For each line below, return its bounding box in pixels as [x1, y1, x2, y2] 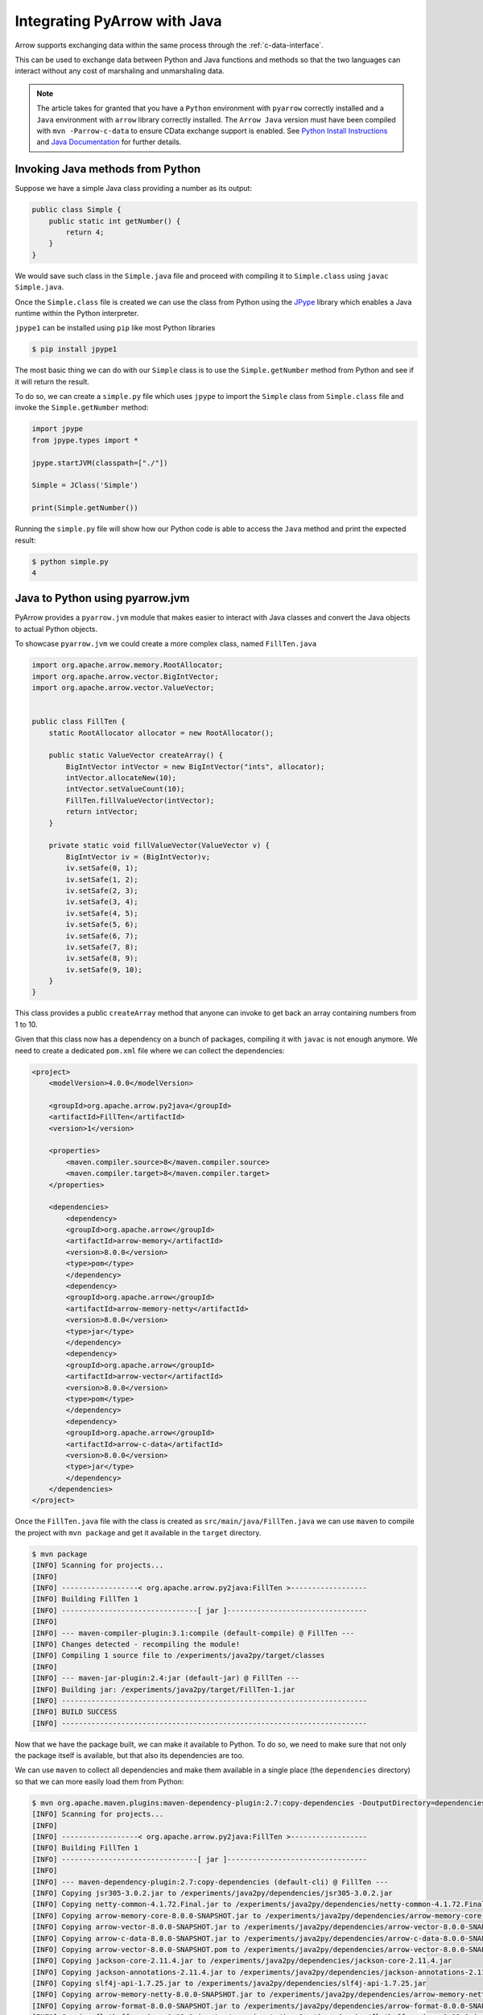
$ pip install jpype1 [31, 345, 118, 354]
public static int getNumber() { [48, 216, 181, 226]
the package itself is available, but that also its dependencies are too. [14, 1751, 245, 1760]
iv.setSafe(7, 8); [65, 942, 138, 951]
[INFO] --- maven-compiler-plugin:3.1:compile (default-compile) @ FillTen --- [31, 1628, 355, 1638]
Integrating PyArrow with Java [14, 12, 222, 30]
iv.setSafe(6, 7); [65, 931, 138, 941]
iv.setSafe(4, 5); [65, 908, 138, 918]
